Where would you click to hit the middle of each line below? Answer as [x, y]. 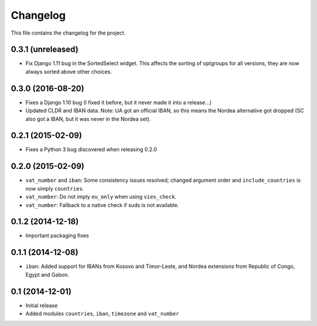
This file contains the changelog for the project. [68, 33]
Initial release [42, 305]
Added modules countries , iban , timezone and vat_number [102, 314]
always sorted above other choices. [69, 72]
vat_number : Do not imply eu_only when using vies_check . [101, 197]
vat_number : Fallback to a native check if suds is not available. [102, 205]
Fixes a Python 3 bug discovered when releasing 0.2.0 [91, 150]
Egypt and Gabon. [48, 274]
